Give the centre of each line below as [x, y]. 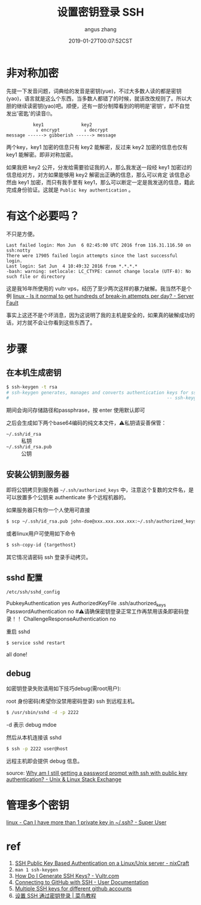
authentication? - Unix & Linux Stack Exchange [64, 779]
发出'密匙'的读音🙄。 [31, 113]
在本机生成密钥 [34, 373]
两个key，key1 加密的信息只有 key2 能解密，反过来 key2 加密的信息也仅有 [97, 147]
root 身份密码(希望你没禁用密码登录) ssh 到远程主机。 [72, 701]
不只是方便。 [22, 233]
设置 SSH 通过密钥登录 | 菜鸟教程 [56, 895]
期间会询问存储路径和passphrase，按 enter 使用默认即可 [76, 410]
